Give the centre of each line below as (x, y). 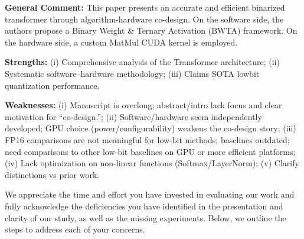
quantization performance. (52, 85)
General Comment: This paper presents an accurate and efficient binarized (145, 7)
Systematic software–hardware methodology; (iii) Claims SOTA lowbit (132, 73)
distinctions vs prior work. (52, 174)
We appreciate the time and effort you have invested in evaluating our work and (150, 194)
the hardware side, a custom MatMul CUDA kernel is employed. (121, 42)
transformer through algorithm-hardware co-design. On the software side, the (144, 19)
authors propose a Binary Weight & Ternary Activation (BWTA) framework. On (151, 30)
